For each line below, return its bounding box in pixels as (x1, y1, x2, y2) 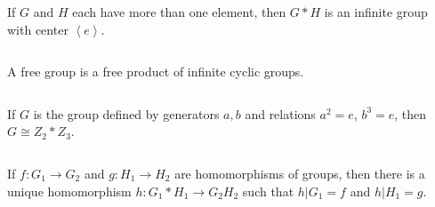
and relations (245, 104, 316, 123)
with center (7, 20, 68, 38)
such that (242, 181, 294, 200)
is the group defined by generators (33, 104, 220, 123)
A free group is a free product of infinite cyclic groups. (7, 62, 304, 81)
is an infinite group (324, 3, 428, 20)
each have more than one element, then (72, 3, 286, 20)
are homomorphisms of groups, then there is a (174, 163, 425, 182)
